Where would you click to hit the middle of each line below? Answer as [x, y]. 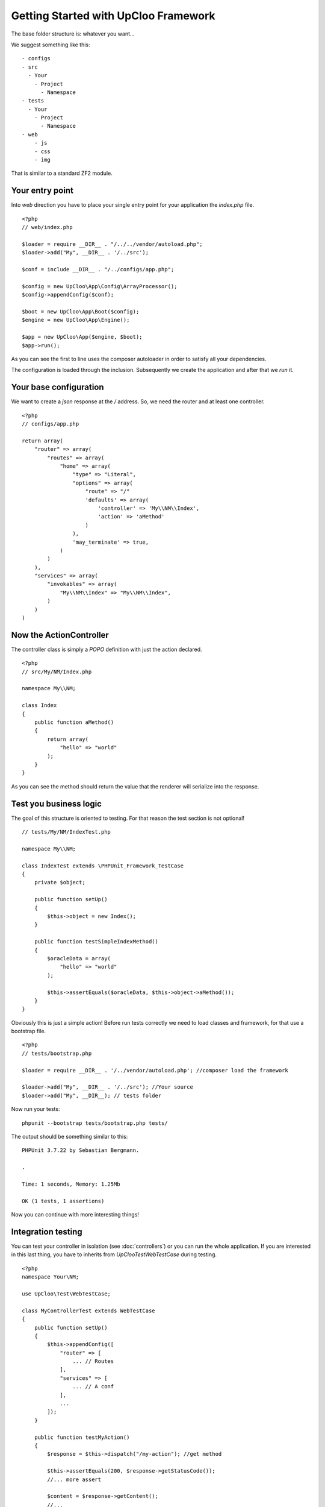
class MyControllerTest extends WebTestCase [89, 1310]
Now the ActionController [60, 635]
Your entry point [42, 191]
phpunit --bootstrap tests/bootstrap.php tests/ [95, 1123]
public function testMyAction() [82, 1437]
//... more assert [74, 1479]
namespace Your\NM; [51, 1277]
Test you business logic [57, 804]
